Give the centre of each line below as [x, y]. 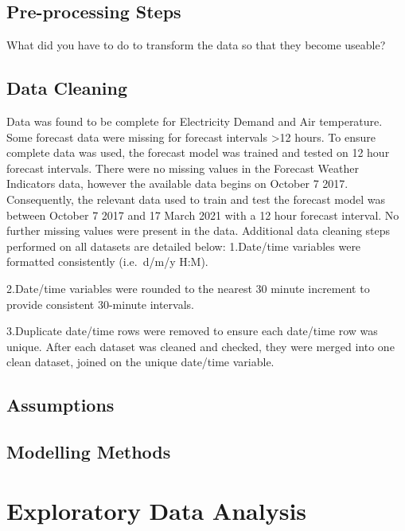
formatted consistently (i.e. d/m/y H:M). [107, 262]
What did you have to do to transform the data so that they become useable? [196, 45]
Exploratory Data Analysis [157, 510]
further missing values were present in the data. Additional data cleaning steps [199, 230]
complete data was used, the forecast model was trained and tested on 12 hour [198, 152]
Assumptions [60, 405]
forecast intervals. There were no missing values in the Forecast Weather [183, 168]
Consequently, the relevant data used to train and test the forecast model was [196, 199]
